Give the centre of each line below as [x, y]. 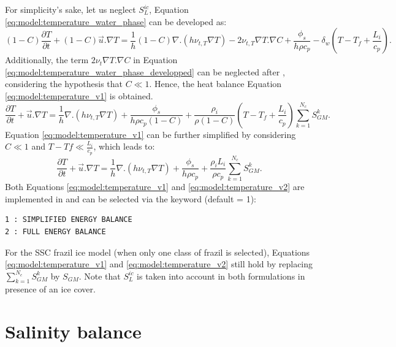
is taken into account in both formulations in [221, 276]
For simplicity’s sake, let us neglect [70, 9]
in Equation [155, 60]
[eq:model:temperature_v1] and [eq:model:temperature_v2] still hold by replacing [159, 264]
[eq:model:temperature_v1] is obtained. [79, 95]
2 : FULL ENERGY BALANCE [55, 231]
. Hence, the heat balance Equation [215, 84]
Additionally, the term [47, 60]
